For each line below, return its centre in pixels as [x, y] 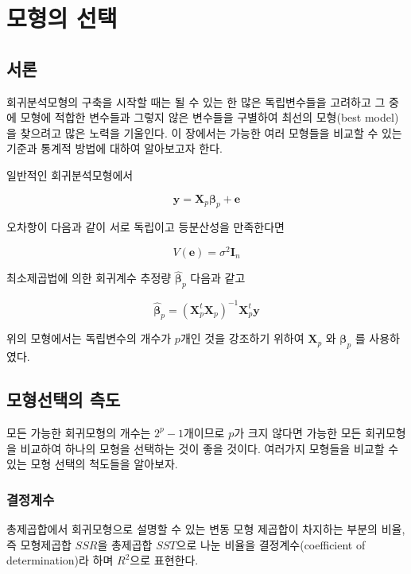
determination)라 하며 [60, 560]
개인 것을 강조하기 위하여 [242, 338]
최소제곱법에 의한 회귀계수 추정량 [89, 278]
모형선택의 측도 [64, 399]
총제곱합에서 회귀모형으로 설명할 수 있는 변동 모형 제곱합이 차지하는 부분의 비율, [206, 528]
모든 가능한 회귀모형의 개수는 [79, 432]
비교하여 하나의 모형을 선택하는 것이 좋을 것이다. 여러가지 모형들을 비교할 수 [209, 448]
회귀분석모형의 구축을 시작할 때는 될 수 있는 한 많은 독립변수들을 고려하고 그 [196, 101]
